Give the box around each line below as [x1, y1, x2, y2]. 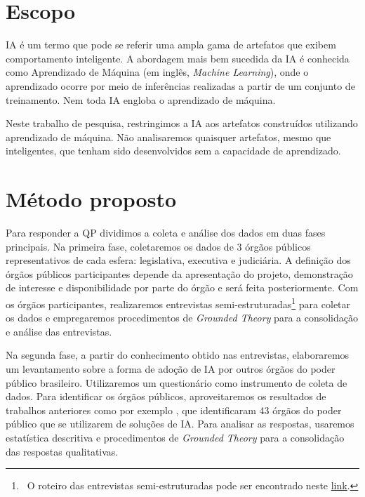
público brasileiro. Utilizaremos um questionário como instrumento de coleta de [6, 375, 347, 390]
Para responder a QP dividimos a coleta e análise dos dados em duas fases [6, 225, 326, 239]
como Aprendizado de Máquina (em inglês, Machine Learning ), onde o [6, 65, 309, 79]
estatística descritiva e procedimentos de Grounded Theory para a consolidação [6, 430, 345, 444]
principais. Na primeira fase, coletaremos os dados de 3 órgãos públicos [6, 239, 311, 253]
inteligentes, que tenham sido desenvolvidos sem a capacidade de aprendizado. [6, 143, 341, 158]
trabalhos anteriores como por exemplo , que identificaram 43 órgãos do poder [6, 402, 342, 417]
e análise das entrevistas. [6, 324, 112, 338]
